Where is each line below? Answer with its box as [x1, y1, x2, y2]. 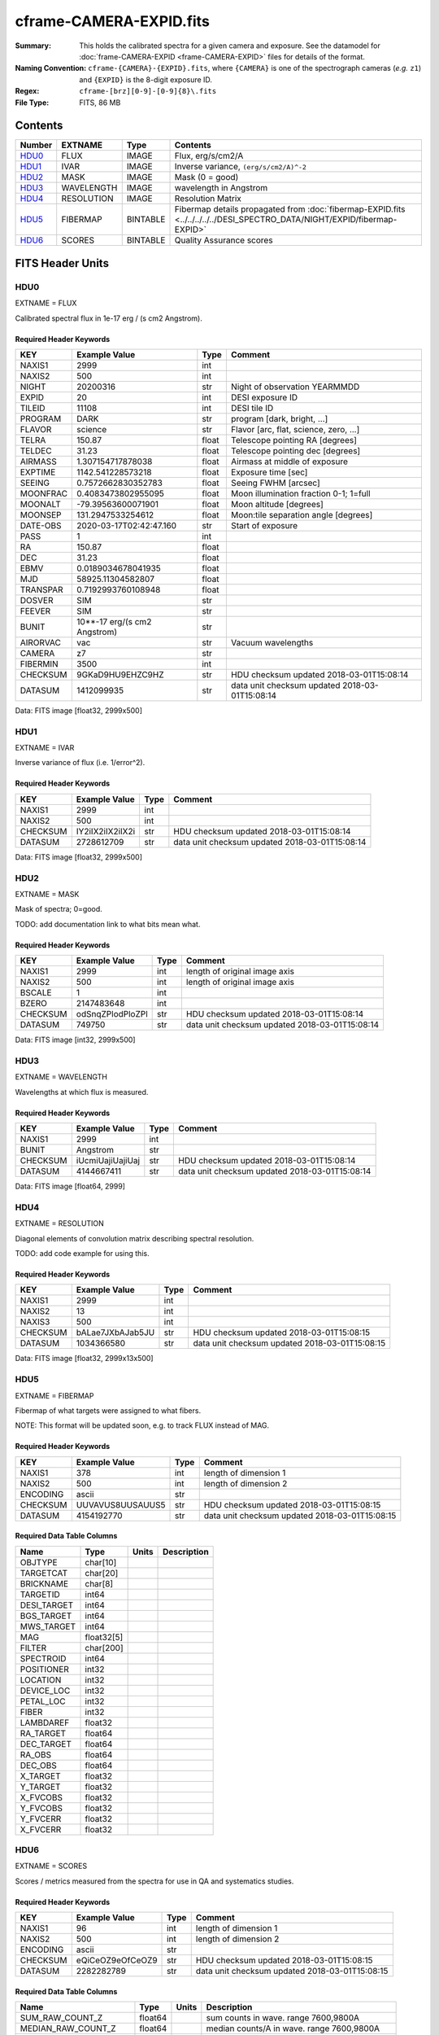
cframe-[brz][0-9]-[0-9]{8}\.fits [79, 86, 217, 96]
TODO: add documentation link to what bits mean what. [15, 919, 201, 929]
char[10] [85, 1556, 117, 1568]
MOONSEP [20, 509, 62, 520]
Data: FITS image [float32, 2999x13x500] [15, 1354, 154, 1363]
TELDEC [20, 444, 52, 456]
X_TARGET [20, 1770, 61, 1782]
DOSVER [20, 594, 54, 606]
